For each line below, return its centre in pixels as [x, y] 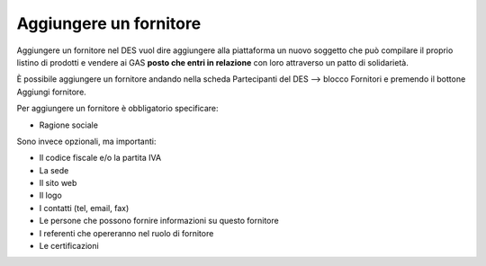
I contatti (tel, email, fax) [84, 208]
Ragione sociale [69, 125]
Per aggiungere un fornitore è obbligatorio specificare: [118, 109]
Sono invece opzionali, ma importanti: [86, 141]
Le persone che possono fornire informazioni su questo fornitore [159, 221]
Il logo [50, 195]
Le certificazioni [69, 246]
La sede [54, 170]
